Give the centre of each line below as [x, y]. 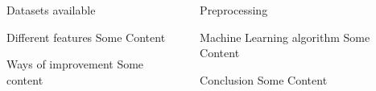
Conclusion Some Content [264, 79]
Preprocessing [234, 10]
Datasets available [51, 10]
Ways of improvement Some [75, 64]
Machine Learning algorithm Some [285, 37]
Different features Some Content [86, 37]
